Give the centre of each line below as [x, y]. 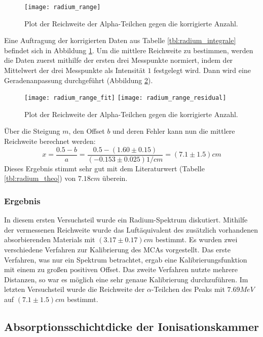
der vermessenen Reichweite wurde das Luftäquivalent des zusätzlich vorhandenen [131, 229]
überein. [115, 178]
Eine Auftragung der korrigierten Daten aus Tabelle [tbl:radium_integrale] [120, 40]
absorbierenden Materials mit [50, 239]
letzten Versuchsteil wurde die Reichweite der [74, 289]
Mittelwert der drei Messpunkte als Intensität [75, 70]
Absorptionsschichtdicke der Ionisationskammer [131, 326]
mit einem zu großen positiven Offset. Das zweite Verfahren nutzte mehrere [121, 269]
